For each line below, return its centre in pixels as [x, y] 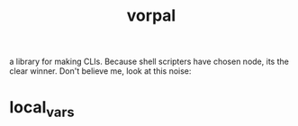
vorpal [151, 16]
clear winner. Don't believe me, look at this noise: [100, 71]
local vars [42, 109]
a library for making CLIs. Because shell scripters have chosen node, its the [149, 62]
